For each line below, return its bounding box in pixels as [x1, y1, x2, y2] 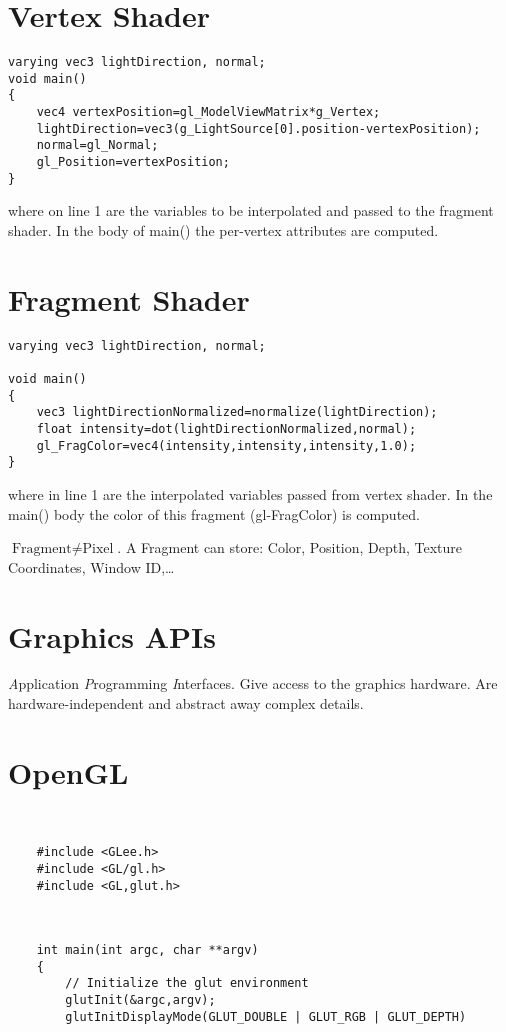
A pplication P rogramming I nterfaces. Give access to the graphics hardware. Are [8, 673, 498, 694]
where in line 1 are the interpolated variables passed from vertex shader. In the [8, 483, 493, 504]
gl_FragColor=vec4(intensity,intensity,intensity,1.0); [36, 438, 417, 453]
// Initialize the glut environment [65, 976, 309, 991]
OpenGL [8, 751, 129, 792]
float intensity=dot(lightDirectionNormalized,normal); [36, 421, 417, 436]
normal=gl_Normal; [36, 138, 159, 153]
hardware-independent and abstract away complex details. [8, 693, 364, 714]
